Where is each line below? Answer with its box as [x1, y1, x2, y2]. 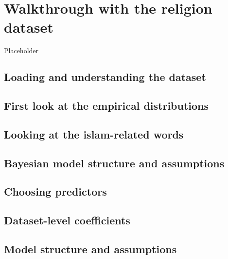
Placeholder [4, 45, 39, 56]
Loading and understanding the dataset [4, 69, 206, 84]
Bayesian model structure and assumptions [4, 155, 225, 170]
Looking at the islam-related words [4, 126, 184, 141]
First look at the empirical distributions [4, 98, 209, 113]
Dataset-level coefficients [4, 213, 130, 228]
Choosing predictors [4, 184, 107, 199]
